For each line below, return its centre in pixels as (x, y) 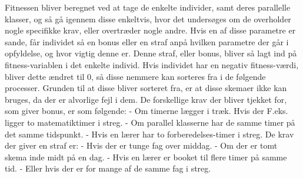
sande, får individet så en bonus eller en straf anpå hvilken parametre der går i (147, 41)
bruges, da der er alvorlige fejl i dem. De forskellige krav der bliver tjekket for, (146, 99)
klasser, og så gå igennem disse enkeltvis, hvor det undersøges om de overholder (148, 19)
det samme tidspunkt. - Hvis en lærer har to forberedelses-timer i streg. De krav (149, 134)
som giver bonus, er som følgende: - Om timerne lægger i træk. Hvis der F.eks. (146, 111)
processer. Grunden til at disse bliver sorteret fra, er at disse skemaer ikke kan (146, 88)
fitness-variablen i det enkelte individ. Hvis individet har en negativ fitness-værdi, (152, 64)
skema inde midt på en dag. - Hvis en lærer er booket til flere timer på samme (146, 157)
